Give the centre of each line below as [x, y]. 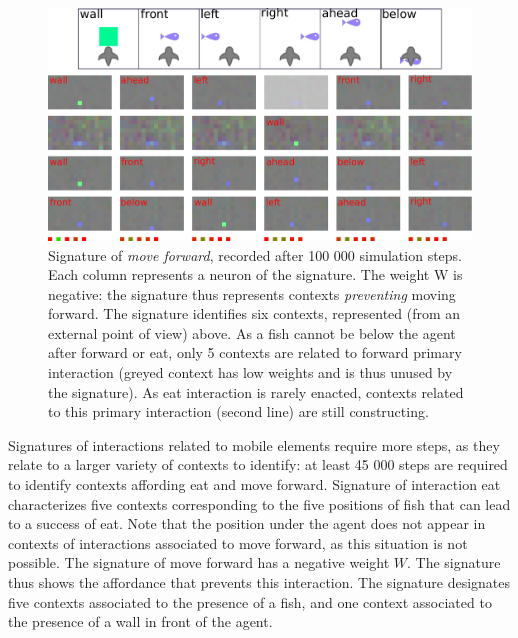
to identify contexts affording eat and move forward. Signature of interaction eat [254, 484]
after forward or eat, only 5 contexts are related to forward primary [255, 352]
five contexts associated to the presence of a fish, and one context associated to [250, 601]
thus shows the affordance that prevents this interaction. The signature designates [259, 582]
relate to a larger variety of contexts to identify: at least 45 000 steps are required [258, 464]
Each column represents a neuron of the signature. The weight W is [255, 274]
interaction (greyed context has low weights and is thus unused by [250, 372]
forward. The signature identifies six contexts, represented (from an [254, 313]
